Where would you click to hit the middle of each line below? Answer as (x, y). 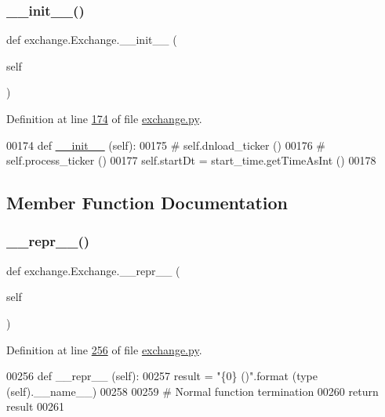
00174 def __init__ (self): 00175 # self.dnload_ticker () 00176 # (166, 145)
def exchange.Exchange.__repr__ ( (93, 270)
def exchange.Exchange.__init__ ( (92, 40)
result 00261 (36, 406)
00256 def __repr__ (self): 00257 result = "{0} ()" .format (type (162, 376)
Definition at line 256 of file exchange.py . (104, 349)
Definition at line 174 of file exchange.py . (104, 118)
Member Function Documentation (147, 203)
